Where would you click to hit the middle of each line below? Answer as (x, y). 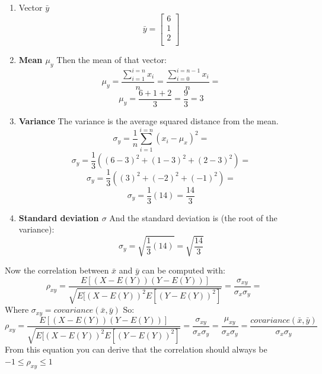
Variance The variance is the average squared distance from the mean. (149, 120)
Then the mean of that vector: (111, 59)
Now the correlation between (57, 270)
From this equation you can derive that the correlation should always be (136, 349)
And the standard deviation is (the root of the (193, 217)
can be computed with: (184, 270)
